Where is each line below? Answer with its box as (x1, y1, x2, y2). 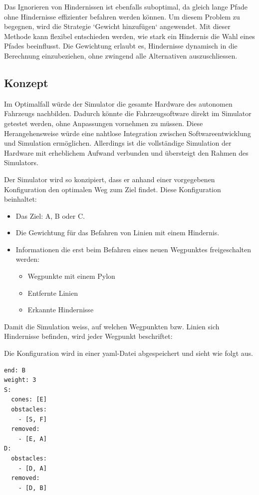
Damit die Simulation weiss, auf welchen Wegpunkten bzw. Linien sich (4, 321, 220, 331)
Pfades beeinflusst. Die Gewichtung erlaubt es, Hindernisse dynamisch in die (4, 41, 238, 51)
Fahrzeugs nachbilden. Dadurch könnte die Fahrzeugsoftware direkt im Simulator (4, 108, 252, 119)
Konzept (4, 75, 48, 90)
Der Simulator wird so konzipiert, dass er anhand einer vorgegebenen (4, 174, 215, 184)
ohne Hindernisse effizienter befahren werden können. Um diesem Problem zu (4, 11, 240, 22)
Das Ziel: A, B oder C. (15, 210, 85, 221)
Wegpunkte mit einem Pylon (27, 271, 115, 281)
